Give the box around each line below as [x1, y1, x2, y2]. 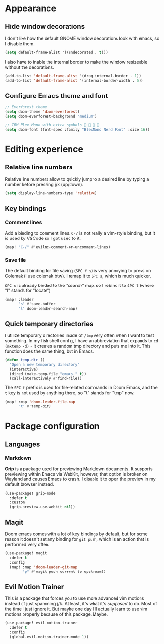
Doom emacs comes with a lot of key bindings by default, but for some [5, 531, 148, 537]
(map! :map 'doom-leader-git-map [9, 564, 78, 570]
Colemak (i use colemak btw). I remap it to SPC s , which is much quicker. [5, 273, 151, 279]
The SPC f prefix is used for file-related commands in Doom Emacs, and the [5, 385, 158, 391]
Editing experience [5, 144, 83, 155]
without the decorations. [5, 64, 55, 70]
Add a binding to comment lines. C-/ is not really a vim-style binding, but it [5, 230, 155, 236]
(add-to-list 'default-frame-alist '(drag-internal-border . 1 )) [5, 73, 141, 78]
